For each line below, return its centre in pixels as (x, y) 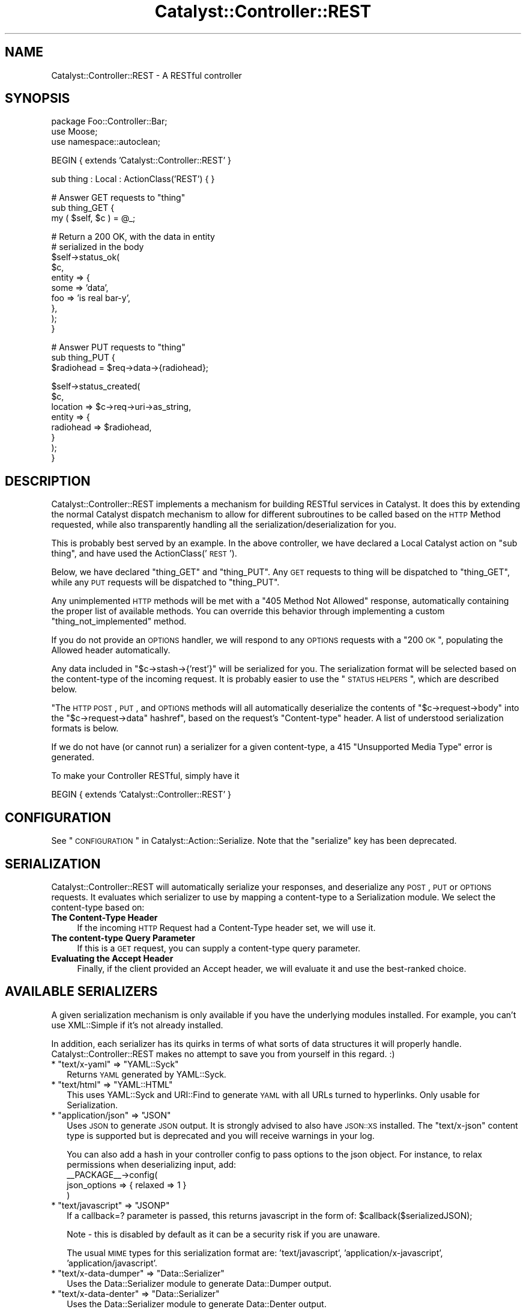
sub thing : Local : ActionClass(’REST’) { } (133, 179)
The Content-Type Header (104, 917)
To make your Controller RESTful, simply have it (145, 776)
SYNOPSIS (38, 99)
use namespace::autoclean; (106, 142)
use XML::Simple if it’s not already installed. (137, 1025)
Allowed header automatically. (111, 650)
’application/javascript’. (112, 1263)
